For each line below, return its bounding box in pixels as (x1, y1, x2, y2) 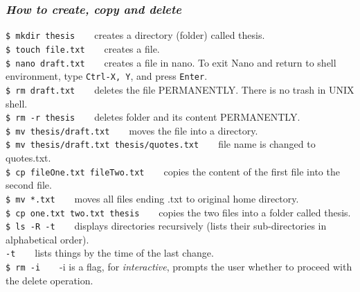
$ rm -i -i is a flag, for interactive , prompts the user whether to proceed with (6, 259, 352, 274)
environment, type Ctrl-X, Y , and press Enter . (6, 69, 208, 83)
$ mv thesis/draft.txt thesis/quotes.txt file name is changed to (6, 137, 316, 151)
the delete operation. (6, 273, 93, 287)
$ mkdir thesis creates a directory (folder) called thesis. (6, 28, 265, 42)
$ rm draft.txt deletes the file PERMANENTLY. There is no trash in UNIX (6, 82, 354, 96)
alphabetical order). (6, 232, 89, 246)
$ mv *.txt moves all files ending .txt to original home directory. (6, 191, 299, 205)
